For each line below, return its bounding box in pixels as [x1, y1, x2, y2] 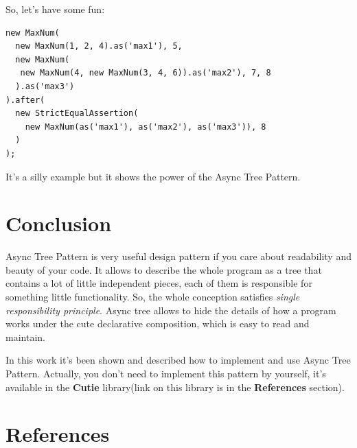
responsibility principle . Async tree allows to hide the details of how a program [5, 303, 336, 317]
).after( [5, 95, 45, 105]
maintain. [5, 329, 45, 344]
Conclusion [5, 209, 112, 237]
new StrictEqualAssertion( [15, 108, 139, 119]
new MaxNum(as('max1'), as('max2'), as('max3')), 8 [25, 121, 266, 132]
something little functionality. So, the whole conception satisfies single [5, 290, 300, 304]
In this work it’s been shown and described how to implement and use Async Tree [5, 353, 351, 367]
